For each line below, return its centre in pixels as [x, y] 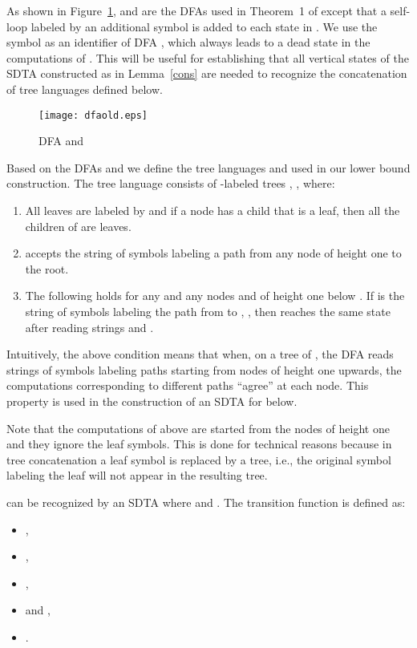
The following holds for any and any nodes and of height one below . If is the [215, 296]
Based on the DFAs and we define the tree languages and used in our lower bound [208, 167]
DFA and [61, 141]
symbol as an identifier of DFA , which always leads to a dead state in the [188, 42]
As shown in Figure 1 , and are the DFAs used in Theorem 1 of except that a [196, 10]
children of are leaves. [78, 226]
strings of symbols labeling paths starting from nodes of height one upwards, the [204, 369]
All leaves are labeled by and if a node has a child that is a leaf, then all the [213, 210]
